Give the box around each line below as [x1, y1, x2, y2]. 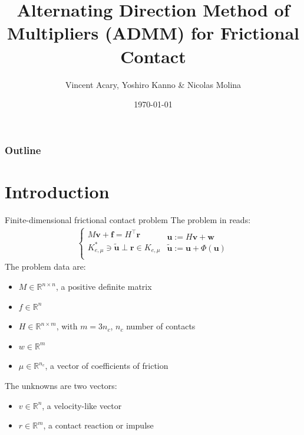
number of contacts [126, 320, 196, 332]
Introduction [5, 179, 110, 203]
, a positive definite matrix [55, 280, 152, 293]
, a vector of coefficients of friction [45, 359, 168, 372]
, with [56, 320, 78, 332]
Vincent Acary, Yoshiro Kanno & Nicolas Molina [65, 78, 242, 90]
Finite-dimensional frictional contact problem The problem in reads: [5, 213, 251, 225]
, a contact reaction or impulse [43, 419, 154, 431]
